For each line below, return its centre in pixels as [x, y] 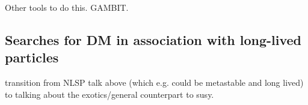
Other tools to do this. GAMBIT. [67, 7]
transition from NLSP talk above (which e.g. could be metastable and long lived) [154, 82]
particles [32, 57]
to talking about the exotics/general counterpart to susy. [109, 94]
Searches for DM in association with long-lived [153, 39]
